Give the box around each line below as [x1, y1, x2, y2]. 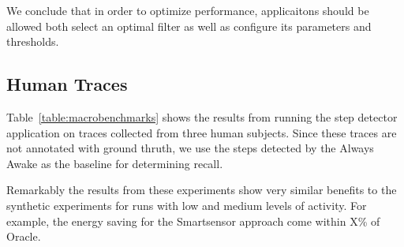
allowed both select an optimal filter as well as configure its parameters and [6, 17, 372, 34]
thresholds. [6, 33, 59, 50]
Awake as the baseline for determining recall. [6, 155, 223, 171]
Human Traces [6, 72, 128, 96]
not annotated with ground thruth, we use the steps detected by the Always [6, 140, 374, 156]
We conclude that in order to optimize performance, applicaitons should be [6, 2, 369, 18]
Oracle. [6, 228, 41, 245]
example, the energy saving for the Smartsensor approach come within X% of [6, 212, 380, 229]
